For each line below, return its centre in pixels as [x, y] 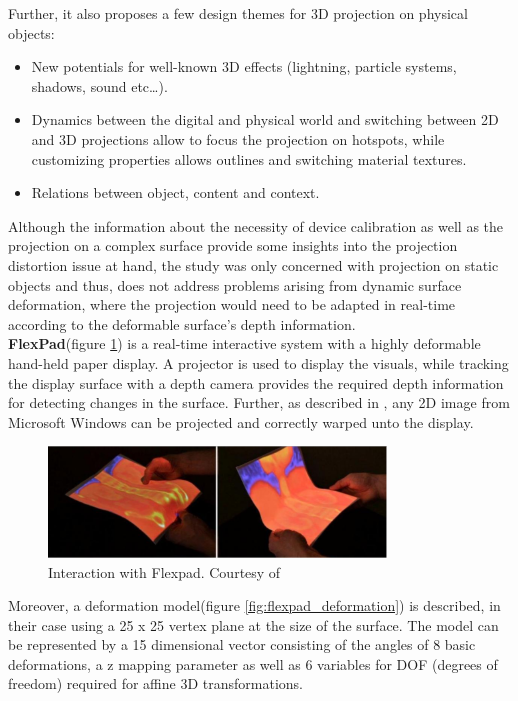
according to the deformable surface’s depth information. [182, 323]
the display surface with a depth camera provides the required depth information [256, 382]
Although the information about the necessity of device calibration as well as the [256, 225]
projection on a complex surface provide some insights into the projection [233, 245]
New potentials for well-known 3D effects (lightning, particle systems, [244, 66]
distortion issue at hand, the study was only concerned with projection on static [253, 264]
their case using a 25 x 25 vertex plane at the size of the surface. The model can [253, 624]
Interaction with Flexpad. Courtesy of [164, 571]
